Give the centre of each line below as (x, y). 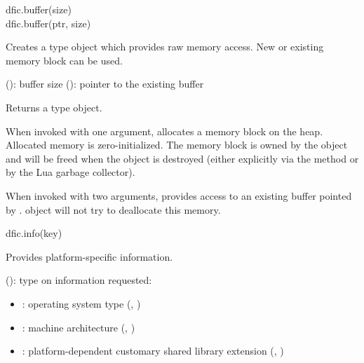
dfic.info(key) (34, 233)
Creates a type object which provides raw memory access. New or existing (165, 47)
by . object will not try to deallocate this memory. (113, 209)
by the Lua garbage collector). (70, 172)
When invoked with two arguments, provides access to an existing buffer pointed (179, 195)
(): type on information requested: (79, 280)
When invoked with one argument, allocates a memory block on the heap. (164, 131)
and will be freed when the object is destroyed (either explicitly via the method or (182, 158)
